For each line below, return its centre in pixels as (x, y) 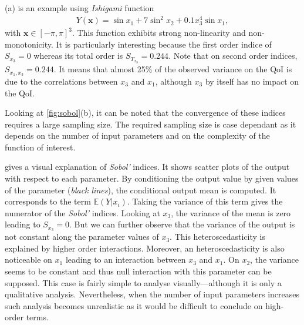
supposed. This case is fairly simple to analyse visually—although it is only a (143, 282)
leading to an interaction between (126, 259)
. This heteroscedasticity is (217, 237)
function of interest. (40, 147)
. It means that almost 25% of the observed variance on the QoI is (173, 69)
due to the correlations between (61, 81)
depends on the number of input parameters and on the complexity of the (137, 135)
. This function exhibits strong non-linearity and (159, 33)
